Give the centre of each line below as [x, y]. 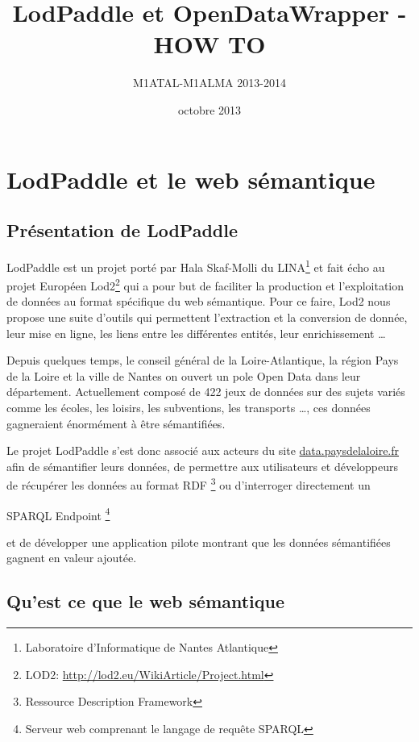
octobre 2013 [209, 109]
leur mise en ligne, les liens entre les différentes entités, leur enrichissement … [196, 333]
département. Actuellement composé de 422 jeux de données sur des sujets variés [206, 392]
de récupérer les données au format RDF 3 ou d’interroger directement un [189, 484]
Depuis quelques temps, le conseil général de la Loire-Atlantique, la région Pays [203, 360]
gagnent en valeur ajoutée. [72, 558]
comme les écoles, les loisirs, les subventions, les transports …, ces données [189, 407]
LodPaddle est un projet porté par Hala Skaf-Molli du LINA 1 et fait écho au [196, 265]
